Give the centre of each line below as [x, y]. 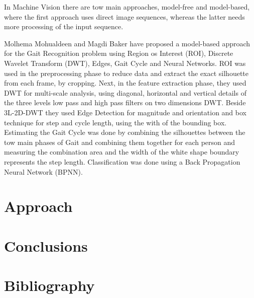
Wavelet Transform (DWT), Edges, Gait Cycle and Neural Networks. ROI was [125, 63]
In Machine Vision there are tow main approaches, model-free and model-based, [127, 7]
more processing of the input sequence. [64, 26]
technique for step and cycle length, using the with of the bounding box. [115, 122]
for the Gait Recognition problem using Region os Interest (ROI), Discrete [119, 53]
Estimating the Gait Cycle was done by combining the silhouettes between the [125, 132]
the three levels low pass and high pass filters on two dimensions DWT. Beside [125, 102]
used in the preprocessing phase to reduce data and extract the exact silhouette [126, 73]
